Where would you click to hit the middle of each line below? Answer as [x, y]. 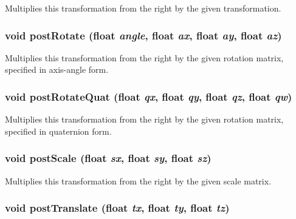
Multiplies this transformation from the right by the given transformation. [143, 8]
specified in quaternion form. [58, 131]
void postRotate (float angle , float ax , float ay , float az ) [143, 35]
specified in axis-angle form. [57, 69]
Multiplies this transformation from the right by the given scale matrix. [138, 180]
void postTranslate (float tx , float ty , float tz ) [117, 208]
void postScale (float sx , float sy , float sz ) [108, 158]
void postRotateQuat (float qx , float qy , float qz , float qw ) [149, 96]
